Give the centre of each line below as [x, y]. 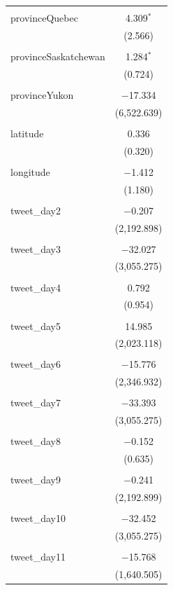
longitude [30, 171]
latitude [27, 133]
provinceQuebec [44, 18]
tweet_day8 [36, 441]
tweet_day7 [36, 403]
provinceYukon [42, 94]
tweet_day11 [38, 557]
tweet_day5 [36, 325]
